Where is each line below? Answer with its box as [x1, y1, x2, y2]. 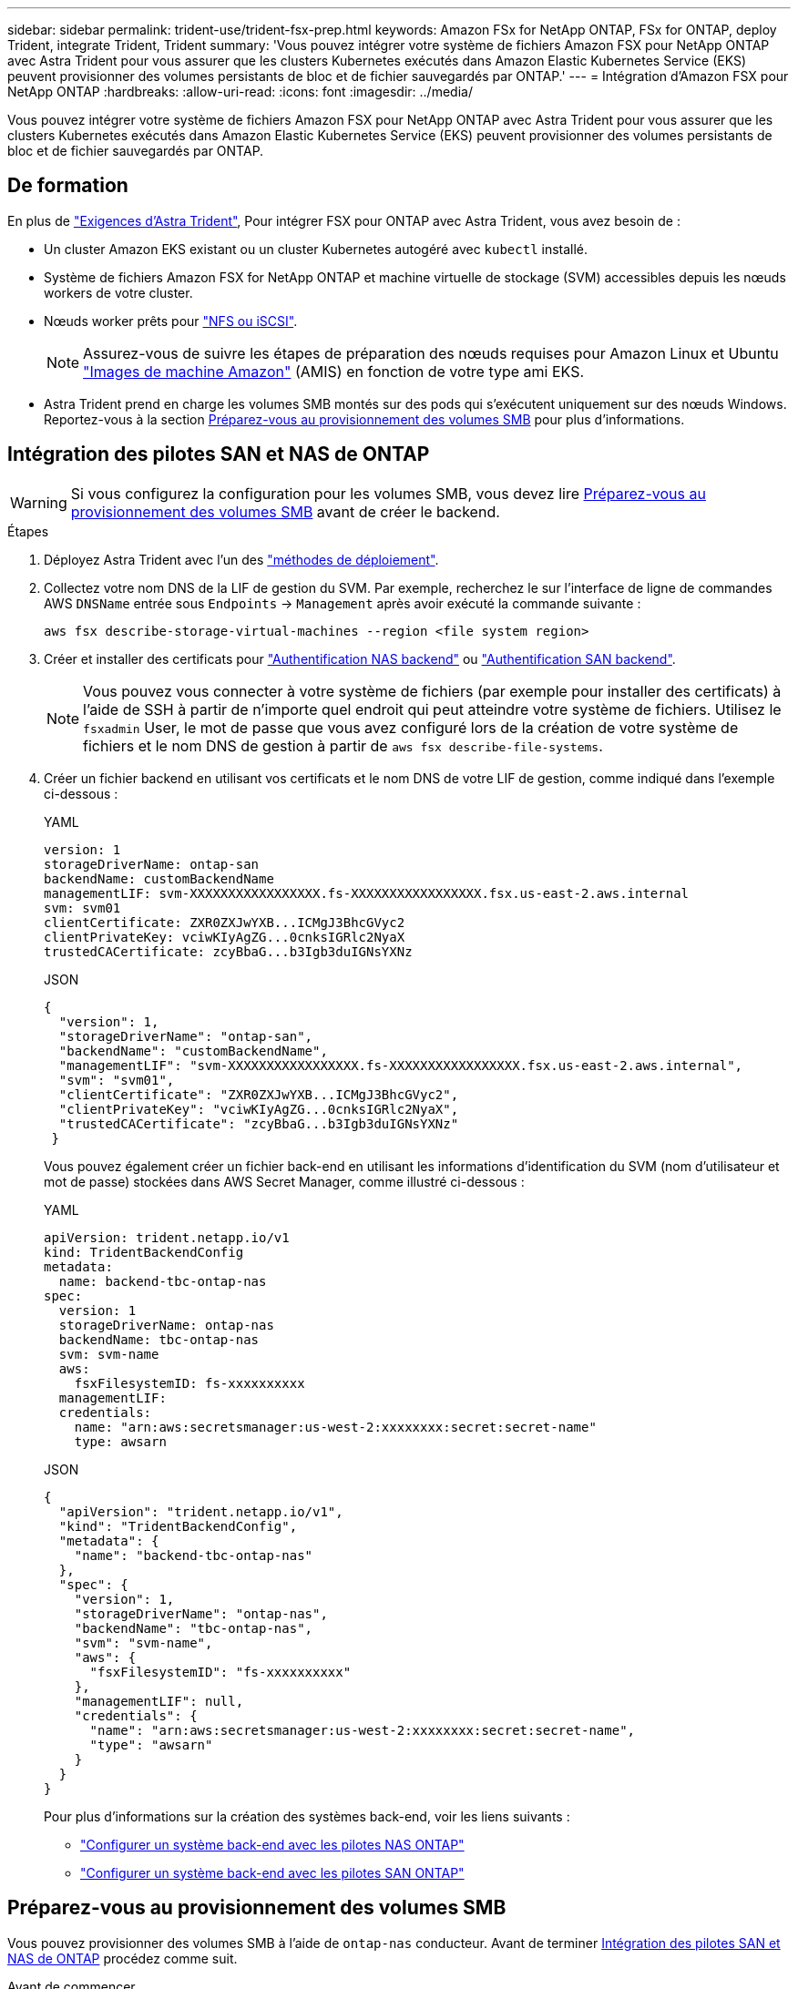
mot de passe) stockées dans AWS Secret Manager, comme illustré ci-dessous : [44, 1173, 525, 1189]
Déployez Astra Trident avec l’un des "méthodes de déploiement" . [44, 551, 439, 567]
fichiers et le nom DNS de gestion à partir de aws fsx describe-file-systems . [83, 736, 603, 755]
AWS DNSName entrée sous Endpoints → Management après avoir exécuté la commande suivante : [44, 595, 641, 611]
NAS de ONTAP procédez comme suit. [7, 1950, 238, 1966]
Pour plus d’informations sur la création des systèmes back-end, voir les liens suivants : [44, 1808, 570, 1824]
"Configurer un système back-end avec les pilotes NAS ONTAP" [80, 1836, 465, 1852]
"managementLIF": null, [74, 1693, 244, 1708]
